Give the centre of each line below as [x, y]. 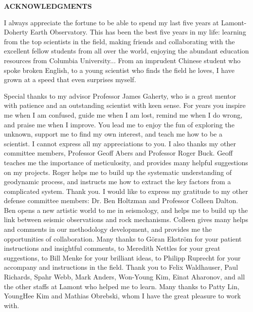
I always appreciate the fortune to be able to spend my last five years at [111, 22]
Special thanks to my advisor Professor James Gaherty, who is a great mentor [120, 95]
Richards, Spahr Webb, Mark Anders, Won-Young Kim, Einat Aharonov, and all [125, 277]
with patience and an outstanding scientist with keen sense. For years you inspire [125, 105]
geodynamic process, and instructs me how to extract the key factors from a [117, 182]
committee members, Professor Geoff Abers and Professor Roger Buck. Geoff [118, 153]
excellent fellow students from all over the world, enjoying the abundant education [126, 51]
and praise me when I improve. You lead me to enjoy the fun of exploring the [119, 124]
